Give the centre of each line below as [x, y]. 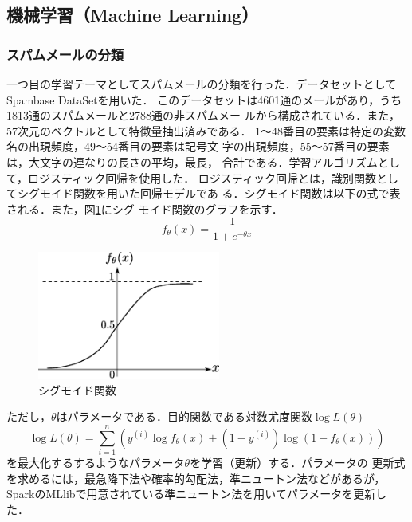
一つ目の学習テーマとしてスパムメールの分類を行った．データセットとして [202, 84]
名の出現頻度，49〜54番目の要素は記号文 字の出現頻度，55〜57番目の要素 [198, 146]
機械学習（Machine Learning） [133, 15]
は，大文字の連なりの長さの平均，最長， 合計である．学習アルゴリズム [192, 161]
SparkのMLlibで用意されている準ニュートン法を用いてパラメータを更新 [191, 494]
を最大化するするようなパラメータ [96, 463]
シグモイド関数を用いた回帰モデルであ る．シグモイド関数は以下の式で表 [209, 193]
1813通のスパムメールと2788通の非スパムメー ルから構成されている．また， [203, 115]
